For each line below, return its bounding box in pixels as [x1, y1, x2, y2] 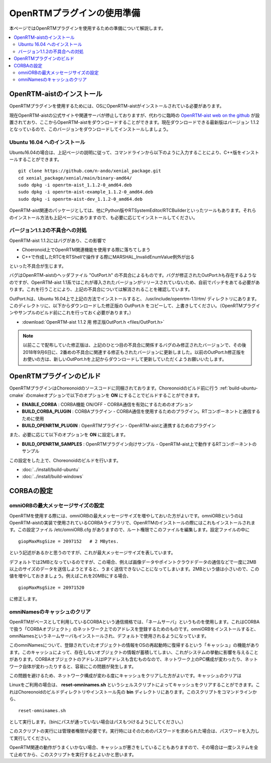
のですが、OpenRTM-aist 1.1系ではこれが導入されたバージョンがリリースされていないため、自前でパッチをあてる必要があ [9, 279, 260, 285]
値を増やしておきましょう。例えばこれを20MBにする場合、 [9, 573, 131, 579]
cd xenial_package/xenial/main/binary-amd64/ [18, 175, 132, 181]
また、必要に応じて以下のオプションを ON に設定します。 [9, 432, 128, 438]
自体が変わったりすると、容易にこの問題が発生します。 [22, 663, 137, 669]
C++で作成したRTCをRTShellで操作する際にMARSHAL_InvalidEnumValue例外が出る [22, 254, 195, 260]
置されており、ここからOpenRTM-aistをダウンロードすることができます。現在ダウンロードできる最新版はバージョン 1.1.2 [9, 119, 259, 125]
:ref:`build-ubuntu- [219, 385, 258, 391]
